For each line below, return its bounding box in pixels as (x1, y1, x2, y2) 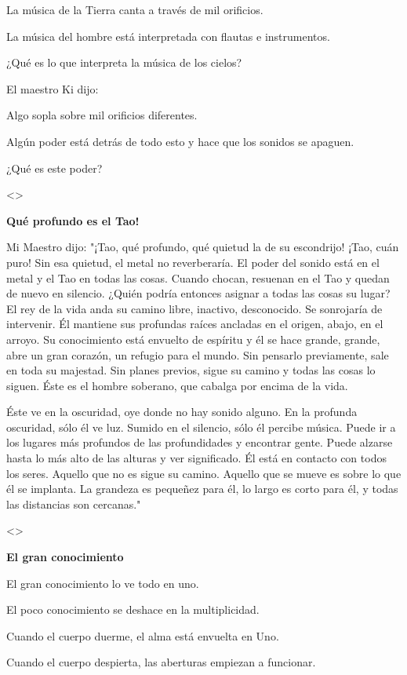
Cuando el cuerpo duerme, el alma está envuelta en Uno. (6, 627, 279, 644)
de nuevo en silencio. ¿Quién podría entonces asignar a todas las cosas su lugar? (6, 285, 391, 301)
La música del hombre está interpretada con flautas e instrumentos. (6, 27, 330, 44)
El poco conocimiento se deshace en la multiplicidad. (6, 601, 260, 618)
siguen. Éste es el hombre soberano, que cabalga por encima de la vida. (6, 377, 348, 393)
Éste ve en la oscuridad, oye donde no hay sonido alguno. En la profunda (6, 403, 358, 420)
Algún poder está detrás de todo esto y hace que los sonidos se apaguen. (6, 133, 354, 149)
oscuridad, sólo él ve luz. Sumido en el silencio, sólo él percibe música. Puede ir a (6, 418, 396, 435)
